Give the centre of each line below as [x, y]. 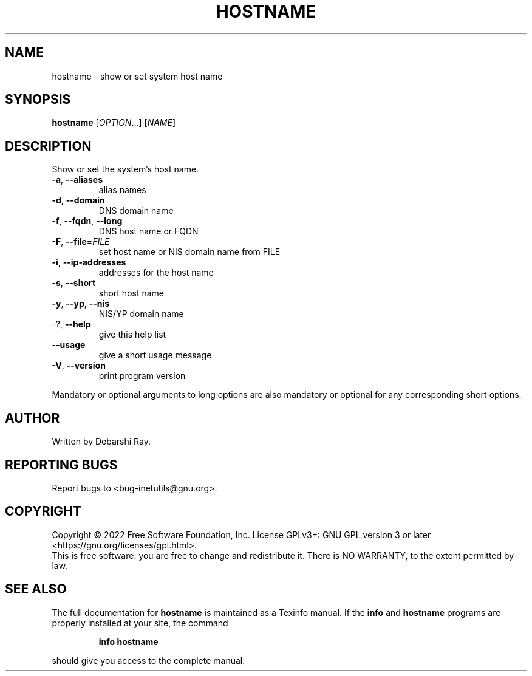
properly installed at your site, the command [140, 623]
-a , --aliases [77, 180]
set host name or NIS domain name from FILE [189, 252]
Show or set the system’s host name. [125, 169]
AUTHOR [32, 418]
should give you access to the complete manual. [148, 660]
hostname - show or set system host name [137, 76]
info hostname [128, 641]
